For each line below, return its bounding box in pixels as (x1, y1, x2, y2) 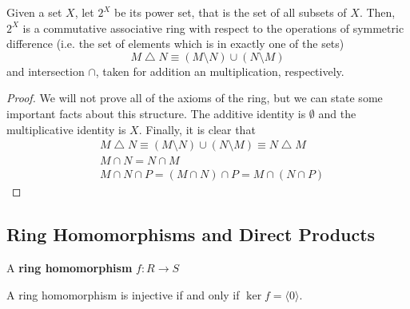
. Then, (359, 4, 396, 20)
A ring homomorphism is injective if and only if (6, 286, 240, 303)
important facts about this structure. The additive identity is (6, 105, 306, 121)
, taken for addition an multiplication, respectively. (95, 62, 344, 79)
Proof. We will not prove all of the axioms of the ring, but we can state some (6, 89, 383, 106)
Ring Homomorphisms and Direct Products (6, 222, 376, 247)
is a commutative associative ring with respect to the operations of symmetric (22, 19, 404, 36)
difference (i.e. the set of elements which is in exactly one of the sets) (6, 35, 344, 52)
